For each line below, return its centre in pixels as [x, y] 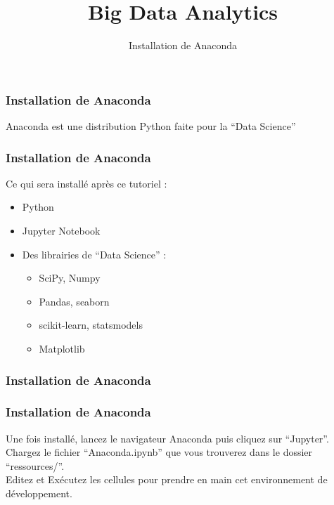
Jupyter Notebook [61, 231]
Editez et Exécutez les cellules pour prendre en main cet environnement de [167, 479]
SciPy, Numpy [70, 278]
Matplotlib [62, 348]
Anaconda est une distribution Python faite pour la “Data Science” [151, 126]
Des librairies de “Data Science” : [94, 254]
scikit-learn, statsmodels [91, 325]
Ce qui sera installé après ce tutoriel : [86, 183]
